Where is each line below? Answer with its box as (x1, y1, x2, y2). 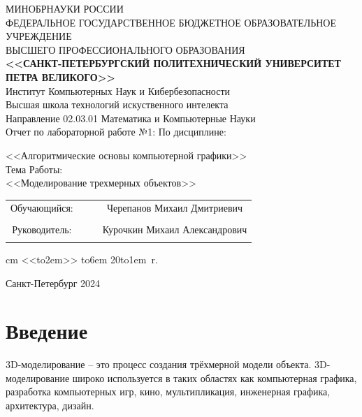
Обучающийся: (10, 200, 73, 215)
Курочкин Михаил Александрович (102, 221, 247, 236)
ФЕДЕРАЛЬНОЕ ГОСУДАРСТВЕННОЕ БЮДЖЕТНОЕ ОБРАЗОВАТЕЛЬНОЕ (6, 15, 337, 29)
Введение (6, 316, 88, 345)
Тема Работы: (6, 161, 63, 176)
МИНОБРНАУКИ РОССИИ (6, 1, 124, 15)
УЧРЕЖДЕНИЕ (6, 29, 72, 43)
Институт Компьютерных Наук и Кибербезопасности (6, 83, 230, 98)
